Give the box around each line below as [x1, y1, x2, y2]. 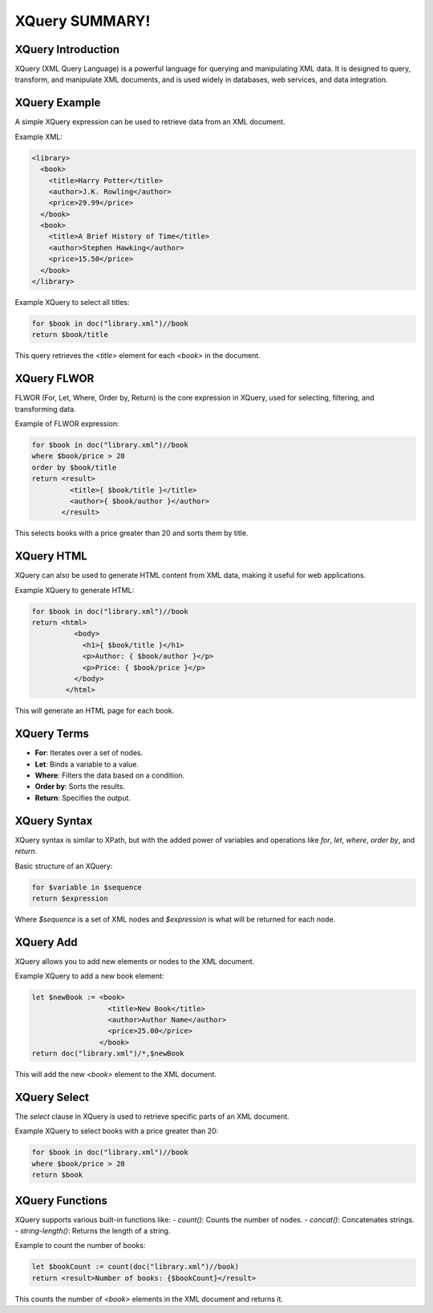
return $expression [31, 893, 108, 903]
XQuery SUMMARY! [14, 12, 151, 30]
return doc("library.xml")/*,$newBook [31, 1049, 184, 1059]
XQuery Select [14, 1090, 90, 1104]
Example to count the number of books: [14, 1241, 146, 1250]
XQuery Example [14, 96, 101, 110]
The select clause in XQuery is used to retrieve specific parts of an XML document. [14, 1112, 290, 1121]
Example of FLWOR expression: [14, 419, 119, 429]
